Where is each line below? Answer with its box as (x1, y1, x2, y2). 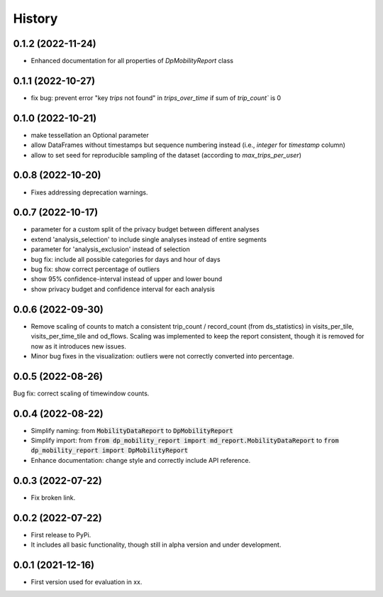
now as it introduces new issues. (30, 341, 127, 351)
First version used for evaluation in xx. (30, 577, 143, 586)
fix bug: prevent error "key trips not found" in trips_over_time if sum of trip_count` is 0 (30, 93, 282, 102)
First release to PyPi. (30, 530, 91, 539)
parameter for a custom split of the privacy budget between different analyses (30, 225, 260, 234)
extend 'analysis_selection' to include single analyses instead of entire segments (30, 235, 267, 243)
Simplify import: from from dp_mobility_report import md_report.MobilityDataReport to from (30, 437, 340, 445)
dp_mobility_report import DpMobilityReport (30, 447, 189, 454)
